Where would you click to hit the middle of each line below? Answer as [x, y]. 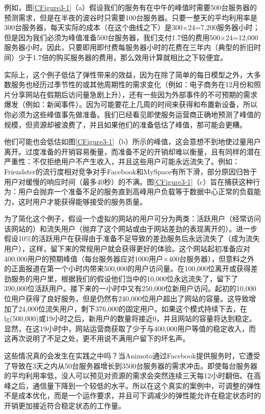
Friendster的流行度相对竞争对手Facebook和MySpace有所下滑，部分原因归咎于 [131, 171]
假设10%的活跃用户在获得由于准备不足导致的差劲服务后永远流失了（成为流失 [132, 238]
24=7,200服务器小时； [224, 27]
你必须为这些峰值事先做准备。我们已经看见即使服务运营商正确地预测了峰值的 [132, 114]
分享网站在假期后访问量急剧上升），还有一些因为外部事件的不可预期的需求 [134, 94]
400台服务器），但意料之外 [211, 258]
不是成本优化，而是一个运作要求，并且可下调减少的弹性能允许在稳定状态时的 [132, 395]
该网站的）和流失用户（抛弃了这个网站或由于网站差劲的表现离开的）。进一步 [131, 228]
